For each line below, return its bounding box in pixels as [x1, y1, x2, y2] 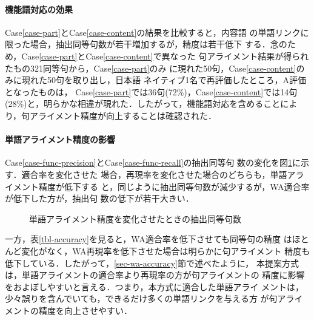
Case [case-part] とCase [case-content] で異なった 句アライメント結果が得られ [21, 49, 309, 62]
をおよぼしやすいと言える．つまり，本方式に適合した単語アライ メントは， [5, 280, 304, 293]
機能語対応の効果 [5, 2, 73, 15]
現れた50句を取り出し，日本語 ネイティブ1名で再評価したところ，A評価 [21, 73, 307, 86]
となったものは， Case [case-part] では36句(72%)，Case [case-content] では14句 [5, 85, 298, 98]
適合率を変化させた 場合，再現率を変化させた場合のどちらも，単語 [21, 168, 287, 180]
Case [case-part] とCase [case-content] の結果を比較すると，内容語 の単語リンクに [5, 26, 309, 38]
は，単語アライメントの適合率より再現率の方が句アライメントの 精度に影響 [5, 268, 305, 281]
